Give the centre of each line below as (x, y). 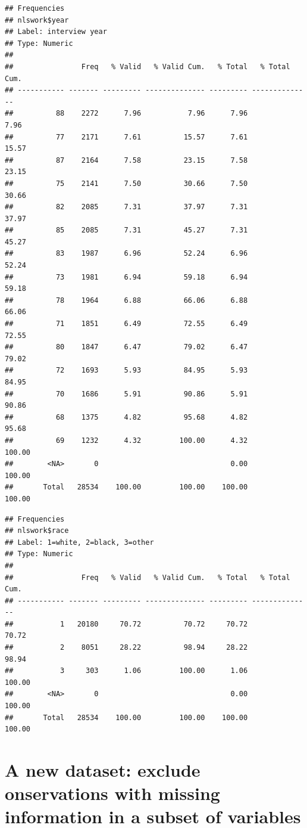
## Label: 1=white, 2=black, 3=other (79, 542)
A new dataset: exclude (103, 770)
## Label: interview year (56, 32)
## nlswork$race (37, 531)
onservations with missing (112, 793)
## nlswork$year (37, 20)
